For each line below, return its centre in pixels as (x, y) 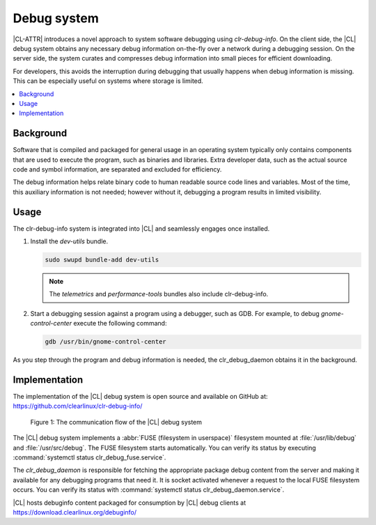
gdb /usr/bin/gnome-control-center (105, 342)
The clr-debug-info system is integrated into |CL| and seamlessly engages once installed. (141, 228)
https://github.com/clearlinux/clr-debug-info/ (78, 406)
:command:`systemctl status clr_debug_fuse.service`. (89, 457)
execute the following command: (120, 324)
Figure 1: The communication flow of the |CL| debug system (116, 422)
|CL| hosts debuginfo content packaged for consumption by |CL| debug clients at (130, 503)
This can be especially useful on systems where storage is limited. (108, 81)
